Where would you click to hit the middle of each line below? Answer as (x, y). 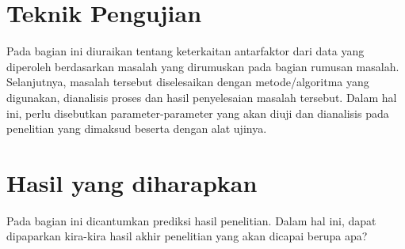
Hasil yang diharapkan (132, 182)
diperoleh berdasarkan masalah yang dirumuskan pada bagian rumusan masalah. (203, 66)
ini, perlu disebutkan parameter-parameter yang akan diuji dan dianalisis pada (198, 113)
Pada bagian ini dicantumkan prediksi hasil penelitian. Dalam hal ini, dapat (191, 220)
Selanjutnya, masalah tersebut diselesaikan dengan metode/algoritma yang (188, 82)
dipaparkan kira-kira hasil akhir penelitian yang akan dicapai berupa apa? (187, 236)
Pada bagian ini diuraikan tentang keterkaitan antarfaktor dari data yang (185, 51)
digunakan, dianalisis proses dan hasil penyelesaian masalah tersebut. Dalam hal (202, 97)
